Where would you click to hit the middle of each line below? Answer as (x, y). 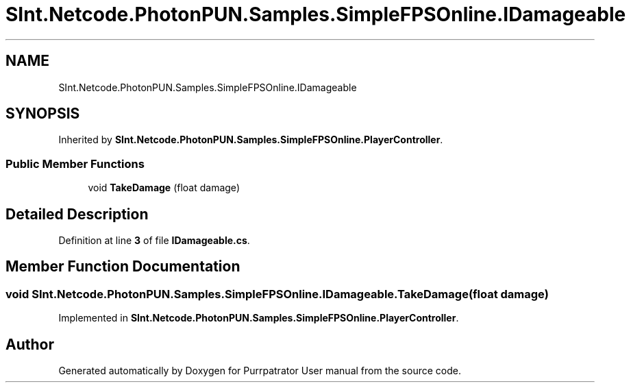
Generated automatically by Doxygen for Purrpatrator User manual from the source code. (260, 371)
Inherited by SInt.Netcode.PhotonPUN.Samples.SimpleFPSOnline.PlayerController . (251, 140)
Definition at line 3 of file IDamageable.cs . (154, 241)
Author (30, 344)
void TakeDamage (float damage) (164, 188)
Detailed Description (77, 214)
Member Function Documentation (123, 267)
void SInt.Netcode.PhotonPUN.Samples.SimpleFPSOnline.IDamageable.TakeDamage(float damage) (277, 294)
